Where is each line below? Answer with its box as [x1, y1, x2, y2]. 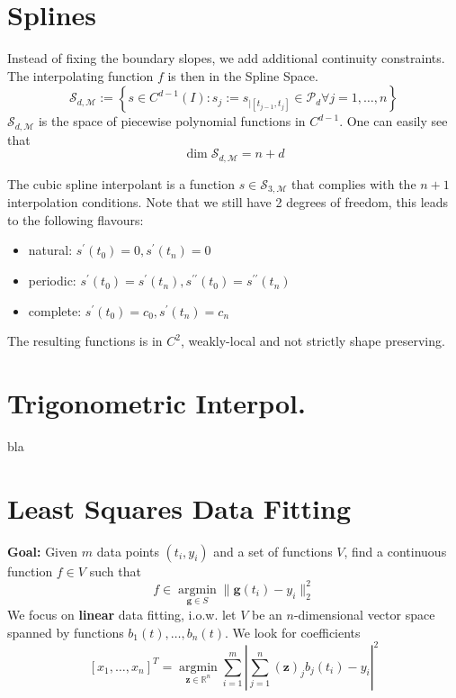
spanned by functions [7, 622, 124, 641]
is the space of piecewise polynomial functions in [38, 112, 306, 131]
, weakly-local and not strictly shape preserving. [180, 331, 445, 350]
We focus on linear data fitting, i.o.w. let [7, 604, 237, 623]
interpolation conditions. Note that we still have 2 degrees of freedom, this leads [7, 193, 449, 212]
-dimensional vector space [293, 604, 435, 623]
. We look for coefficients [224, 622, 361, 641]
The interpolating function [7, 66, 154, 85]
